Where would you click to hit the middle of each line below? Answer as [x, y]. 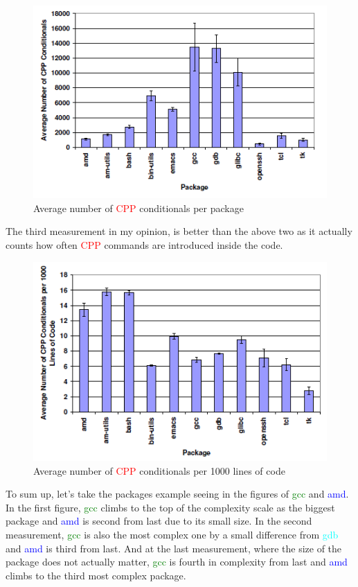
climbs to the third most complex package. [96, 575]
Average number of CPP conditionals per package [138, 208]
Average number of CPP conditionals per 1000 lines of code [159, 470]
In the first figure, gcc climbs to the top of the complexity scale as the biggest [170, 507]
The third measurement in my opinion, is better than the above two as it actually [179, 231]
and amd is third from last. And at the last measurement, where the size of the [174, 548]
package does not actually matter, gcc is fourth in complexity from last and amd [177, 562]
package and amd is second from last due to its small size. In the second [159, 521]
